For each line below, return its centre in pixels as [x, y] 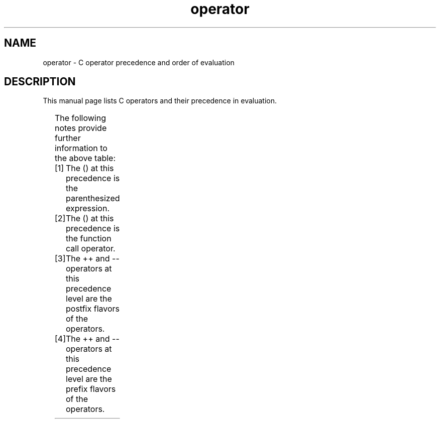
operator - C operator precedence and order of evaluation [139, 62]
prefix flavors [91, 389]
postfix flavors [93, 309]
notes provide [81, 128]
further [68, 138]
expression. [88, 208]
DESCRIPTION [40, 82]
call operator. [91, 249]
